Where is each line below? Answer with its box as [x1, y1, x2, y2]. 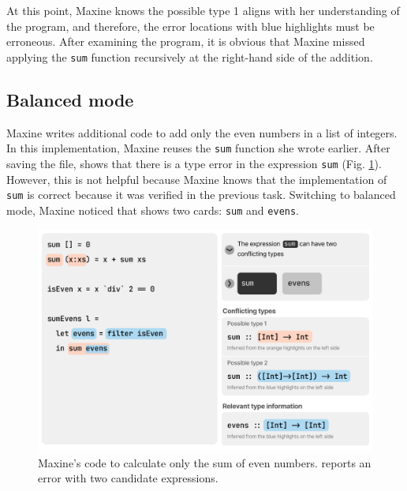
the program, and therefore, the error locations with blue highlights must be [6, 17, 375, 34]
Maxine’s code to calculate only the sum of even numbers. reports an [38, 454, 372, 470]
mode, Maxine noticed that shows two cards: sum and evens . [6, 201, 300, 218]
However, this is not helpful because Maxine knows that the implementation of [6, 171, 387, 187]
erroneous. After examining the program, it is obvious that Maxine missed [6, 33, 365, 50]
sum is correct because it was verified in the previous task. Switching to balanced [6, 186, 396, 203]
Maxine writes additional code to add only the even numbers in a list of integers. [6, 124, 398, 141]
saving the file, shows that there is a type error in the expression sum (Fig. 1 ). [6, 155, 382, 171]
